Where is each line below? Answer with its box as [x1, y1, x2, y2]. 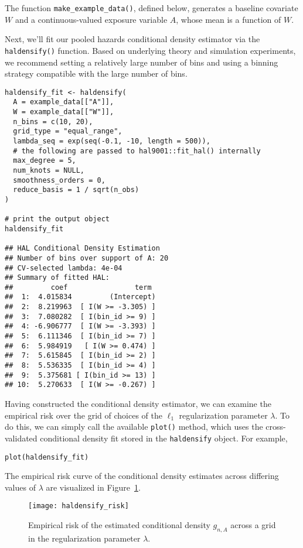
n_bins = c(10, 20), [13, 117, 93, 126]
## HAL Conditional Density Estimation [5, 244, 160, 253]
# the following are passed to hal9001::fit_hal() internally [13, 146, 261, 155]
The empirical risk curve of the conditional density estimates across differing [5, 470, 279, 482]
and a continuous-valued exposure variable [15, 13, 168, 25]
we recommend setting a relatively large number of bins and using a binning [5, 56, 278, 68]
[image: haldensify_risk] [28, 502, 129, 511]
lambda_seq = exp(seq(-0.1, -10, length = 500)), [13, 136, 210, 145]
